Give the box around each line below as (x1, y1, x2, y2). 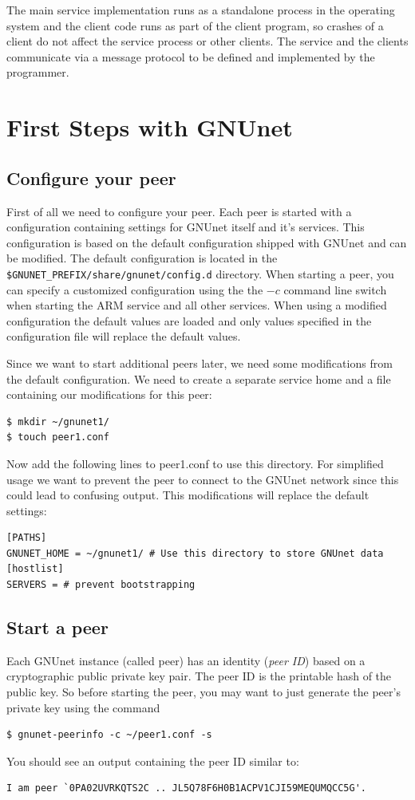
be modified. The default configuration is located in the (6, 250, 278, 266)
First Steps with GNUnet (6, 111, 293, 144)
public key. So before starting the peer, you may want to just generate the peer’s (6, 684, 401, 700)
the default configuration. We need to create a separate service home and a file (6, 370, 391, 387)
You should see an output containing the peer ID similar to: (6, 752, 299, 769)
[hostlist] (6, 563, 64, 575)
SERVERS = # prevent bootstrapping (6, 579, 196, 591)
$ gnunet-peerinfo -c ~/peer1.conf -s (6, 729, 212, 741)
